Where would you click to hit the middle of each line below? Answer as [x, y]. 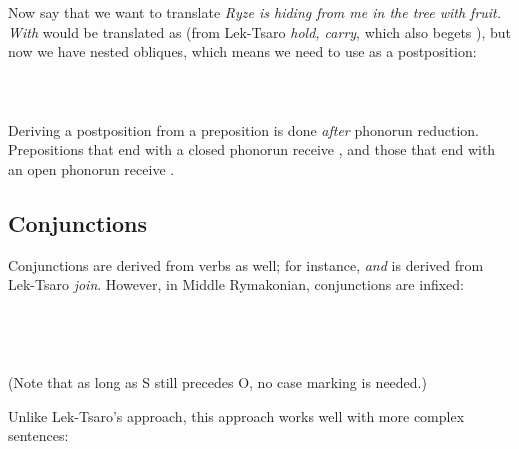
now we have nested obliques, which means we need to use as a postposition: [242, 51]
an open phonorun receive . [91, 168]
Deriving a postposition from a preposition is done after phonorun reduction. [244, 129]
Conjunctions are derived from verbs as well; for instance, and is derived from [246, 264]
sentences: [38, 435]
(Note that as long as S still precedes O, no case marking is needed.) [217, 382]
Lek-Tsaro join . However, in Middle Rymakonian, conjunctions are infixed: [236, 284]
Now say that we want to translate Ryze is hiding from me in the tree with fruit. [255, 12]
